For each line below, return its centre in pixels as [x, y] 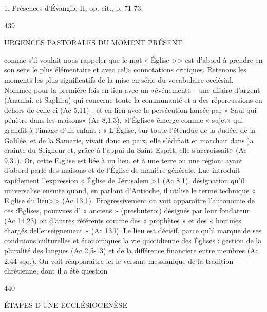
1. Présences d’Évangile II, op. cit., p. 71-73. [74, 8]
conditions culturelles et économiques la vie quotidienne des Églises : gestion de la [133, 240]
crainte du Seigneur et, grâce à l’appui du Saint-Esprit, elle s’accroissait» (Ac [126, 150]
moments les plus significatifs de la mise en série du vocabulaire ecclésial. [119, 79]
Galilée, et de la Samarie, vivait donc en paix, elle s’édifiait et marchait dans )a [129, 140]
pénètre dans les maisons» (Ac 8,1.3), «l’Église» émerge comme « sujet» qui [124, 120]
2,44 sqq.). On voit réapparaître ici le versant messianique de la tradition [119, 260]
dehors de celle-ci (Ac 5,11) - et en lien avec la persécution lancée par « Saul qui [130, 110]
